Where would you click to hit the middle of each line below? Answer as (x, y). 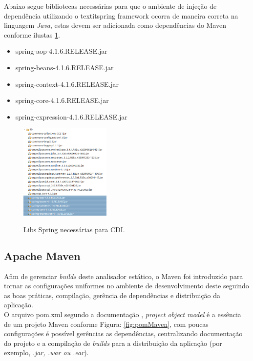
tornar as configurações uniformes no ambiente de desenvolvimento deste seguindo (126, 286)
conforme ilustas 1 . (32, 34)
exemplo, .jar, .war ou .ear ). (46, 352)
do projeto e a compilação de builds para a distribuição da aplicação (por (113, 343)
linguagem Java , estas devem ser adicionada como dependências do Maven (115, 25)
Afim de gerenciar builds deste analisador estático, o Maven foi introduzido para (124, 276)
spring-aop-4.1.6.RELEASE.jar (61, 51)
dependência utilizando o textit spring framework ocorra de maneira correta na (121, 15)
